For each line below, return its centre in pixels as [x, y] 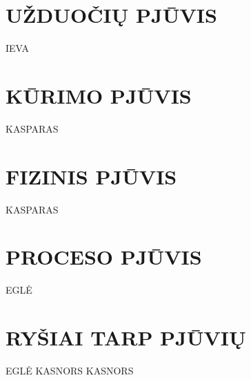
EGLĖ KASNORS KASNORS [70, 370]
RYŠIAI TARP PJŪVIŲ [126, 338]
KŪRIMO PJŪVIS [99, 95]
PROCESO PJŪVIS [104, 257]
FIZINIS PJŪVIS [91, 176]
